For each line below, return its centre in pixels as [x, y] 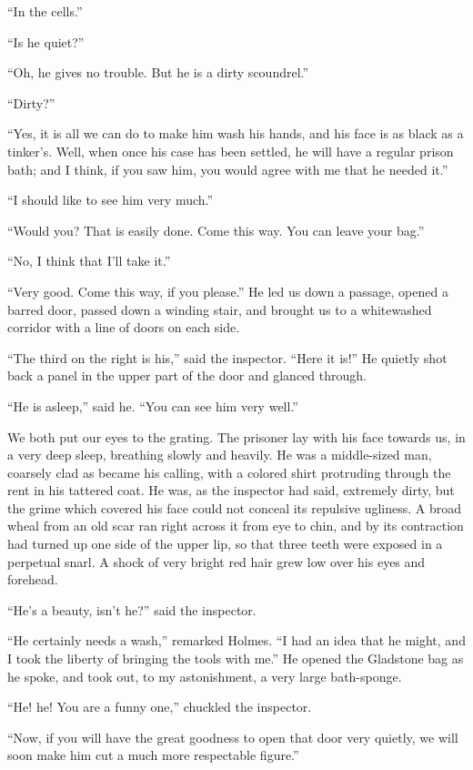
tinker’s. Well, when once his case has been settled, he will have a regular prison [231, 151]
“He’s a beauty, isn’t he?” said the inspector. [132, 609]
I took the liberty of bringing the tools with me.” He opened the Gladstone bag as [236, 659]
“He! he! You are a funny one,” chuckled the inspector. [160, 707]
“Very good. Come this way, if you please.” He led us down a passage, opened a [228, 291]
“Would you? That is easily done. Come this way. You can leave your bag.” [216, 230]
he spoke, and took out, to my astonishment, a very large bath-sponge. [205, 676]
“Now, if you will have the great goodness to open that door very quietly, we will [233, 737]
